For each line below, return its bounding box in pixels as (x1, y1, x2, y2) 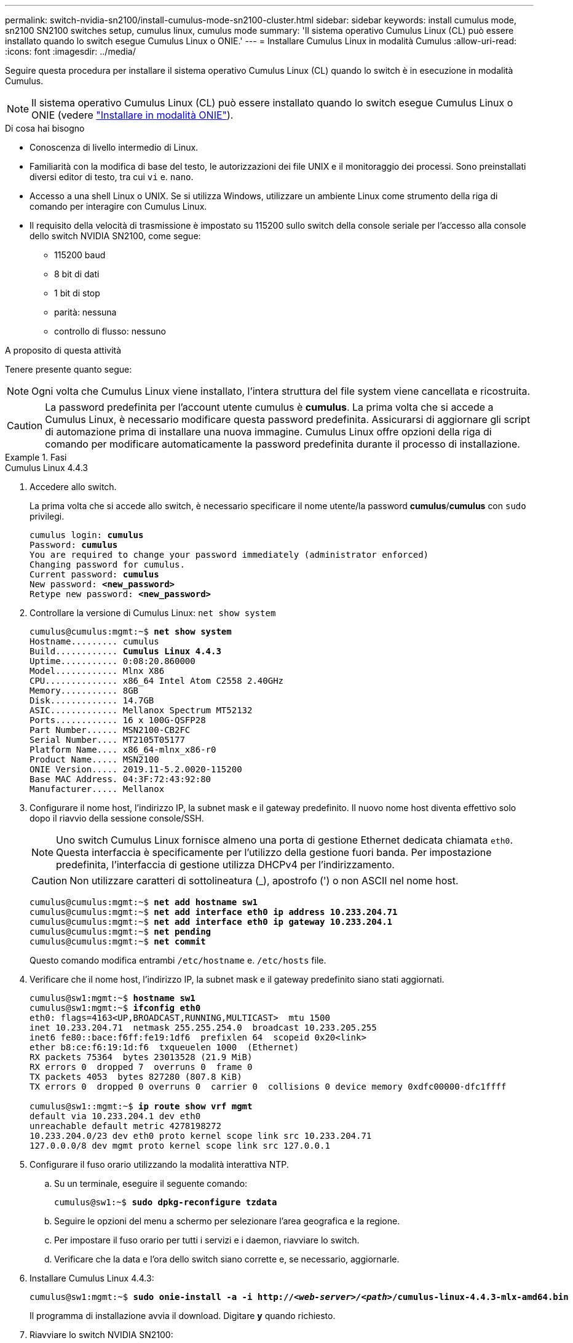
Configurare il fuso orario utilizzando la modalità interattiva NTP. (30, 1159, 289, 1170)
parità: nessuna (54, 307, 117, 317)
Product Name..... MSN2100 (30, 755, 159, 764)
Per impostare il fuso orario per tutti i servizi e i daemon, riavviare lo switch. (54, 1235, 360, 1245)
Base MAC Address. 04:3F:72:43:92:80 (30, 774, 211, 784)
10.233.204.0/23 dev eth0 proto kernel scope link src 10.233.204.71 (30, 1131, 372, 1141)
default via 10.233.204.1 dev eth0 (30, 1111, 201, 1121)
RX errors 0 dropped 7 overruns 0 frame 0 (30, 1062, 253, 1072)
